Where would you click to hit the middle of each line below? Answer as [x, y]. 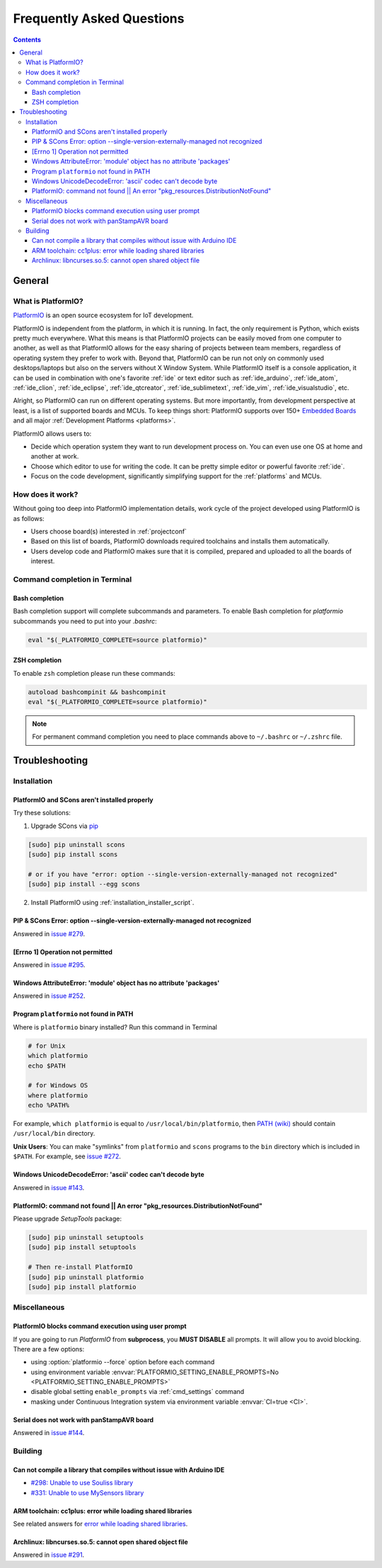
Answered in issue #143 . [49, 1187]
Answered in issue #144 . [49, 1433]
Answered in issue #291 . [49, 1555]
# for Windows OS [58, 1085]
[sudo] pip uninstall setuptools [86, 1238]
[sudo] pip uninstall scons [76, 844]
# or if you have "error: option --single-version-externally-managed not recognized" [183, 874]
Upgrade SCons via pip [65, 826]
